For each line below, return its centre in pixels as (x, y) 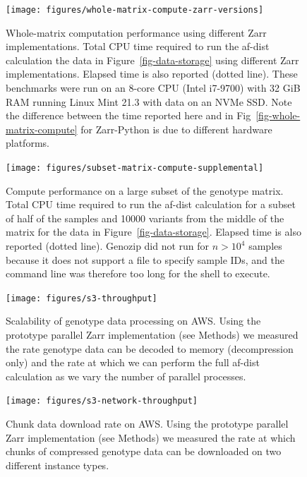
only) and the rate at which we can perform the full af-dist (133, 362)
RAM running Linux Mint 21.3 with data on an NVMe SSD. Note (149, 101)
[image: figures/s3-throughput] (82, 298)
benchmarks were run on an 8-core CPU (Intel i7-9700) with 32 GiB (153, 88)
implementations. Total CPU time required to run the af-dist (138, 46)
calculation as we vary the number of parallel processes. (126, 376)
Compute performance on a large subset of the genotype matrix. (145, 190)
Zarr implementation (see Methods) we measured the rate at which (151, 437)
